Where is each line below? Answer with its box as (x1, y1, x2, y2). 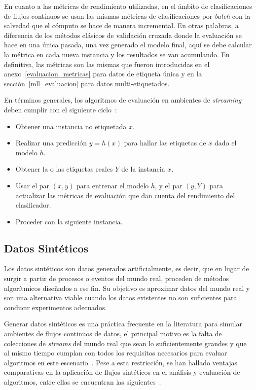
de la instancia (121, 164, 165, 174)
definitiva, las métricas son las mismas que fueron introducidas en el (4, 59, 210, 69)
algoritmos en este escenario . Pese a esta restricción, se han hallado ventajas (4, 357, 238, 367)
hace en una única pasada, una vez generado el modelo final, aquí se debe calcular (4, 39, 252, 50)
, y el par (155, 180, 183, 190)
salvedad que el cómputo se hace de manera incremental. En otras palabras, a (4, 20, 239, 31)
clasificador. (15, 200, 51, 210)
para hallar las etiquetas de (124, 138, 206, 148)
